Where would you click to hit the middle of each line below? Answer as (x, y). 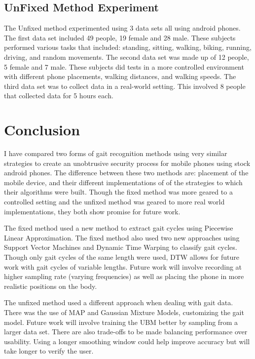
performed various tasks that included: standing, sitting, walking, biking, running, (128, 47)
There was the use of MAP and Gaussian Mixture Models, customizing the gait (124, 312)
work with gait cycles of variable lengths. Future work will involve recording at (123, 266)
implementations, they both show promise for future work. (92, 211)
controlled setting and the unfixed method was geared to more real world (114, 202)
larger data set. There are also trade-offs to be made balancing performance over (126, 332)
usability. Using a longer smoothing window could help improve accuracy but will (127, 341)
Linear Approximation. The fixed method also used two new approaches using (122, 237)
